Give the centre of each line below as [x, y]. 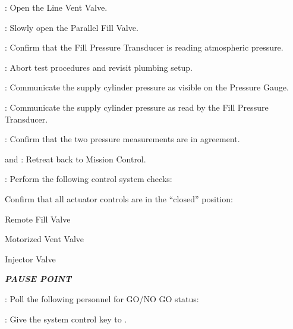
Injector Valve [30, 258]
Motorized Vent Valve [45, 239]
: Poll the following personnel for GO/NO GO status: [102, 298]
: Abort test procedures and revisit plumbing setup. [99, 67]
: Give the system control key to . [66, 319]
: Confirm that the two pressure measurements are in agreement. [122, 139]
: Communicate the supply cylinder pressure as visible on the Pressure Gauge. [147, 87]
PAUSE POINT [38, 279]
